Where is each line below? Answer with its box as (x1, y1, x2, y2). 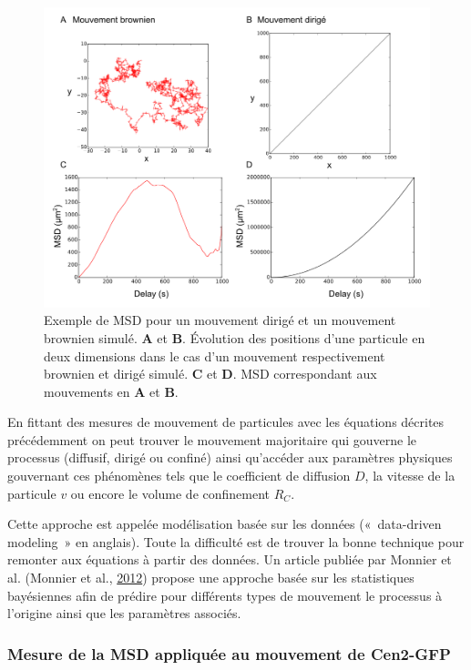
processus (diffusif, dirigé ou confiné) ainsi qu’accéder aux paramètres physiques (7, 448, 453, 467)
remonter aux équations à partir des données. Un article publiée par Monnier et (7, 550, 452, 569)
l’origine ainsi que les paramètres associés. (7, 604, 241, 623)
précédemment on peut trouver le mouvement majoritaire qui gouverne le (7, 430, 416, 449)
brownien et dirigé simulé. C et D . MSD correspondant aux (44, 364, 377, 383)
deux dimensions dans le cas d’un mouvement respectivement (44, 346, 385, 365)
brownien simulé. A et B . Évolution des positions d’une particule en (44, 328, 425, 347)
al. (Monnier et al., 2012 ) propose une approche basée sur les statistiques (7, 568, 415, 587)
